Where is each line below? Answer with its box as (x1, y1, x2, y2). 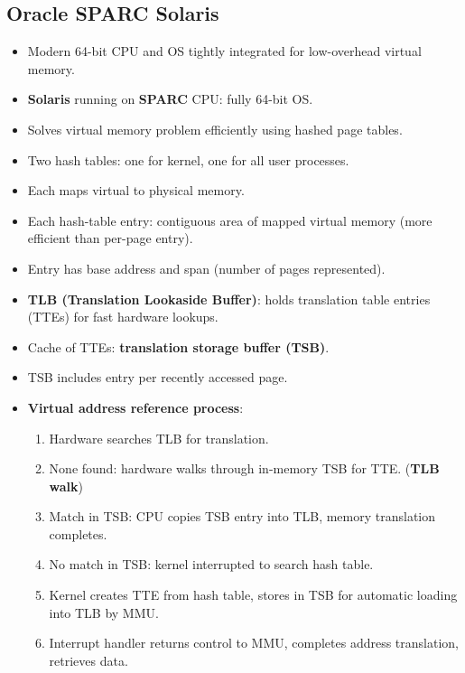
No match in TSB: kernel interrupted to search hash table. (49, 555, 374, 574)
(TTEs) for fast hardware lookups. (27, 307, 219, 326)
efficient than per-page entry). (27, 229, 193, 248)
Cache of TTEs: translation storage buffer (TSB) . (27, 337, 330, 356)
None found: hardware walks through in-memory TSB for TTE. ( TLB (49, 459, 440, 478)
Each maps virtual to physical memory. (27, 181, 245, 200)
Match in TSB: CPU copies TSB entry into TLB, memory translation (49, 507, 436, 526)
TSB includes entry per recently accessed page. (27, 368, 288, 387)
